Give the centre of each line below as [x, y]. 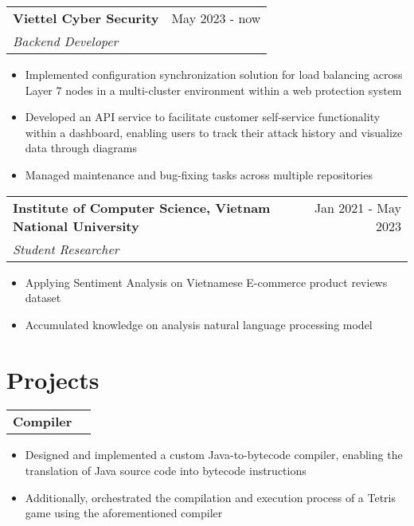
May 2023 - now [216, 18]
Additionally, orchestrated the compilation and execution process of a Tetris [211, 497]
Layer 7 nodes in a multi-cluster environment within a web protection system [213, 90]
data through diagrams [81, 148]
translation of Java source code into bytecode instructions [166, 471]
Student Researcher [66, 249]
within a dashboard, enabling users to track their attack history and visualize [214, 132]
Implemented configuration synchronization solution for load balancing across [214, 74]
